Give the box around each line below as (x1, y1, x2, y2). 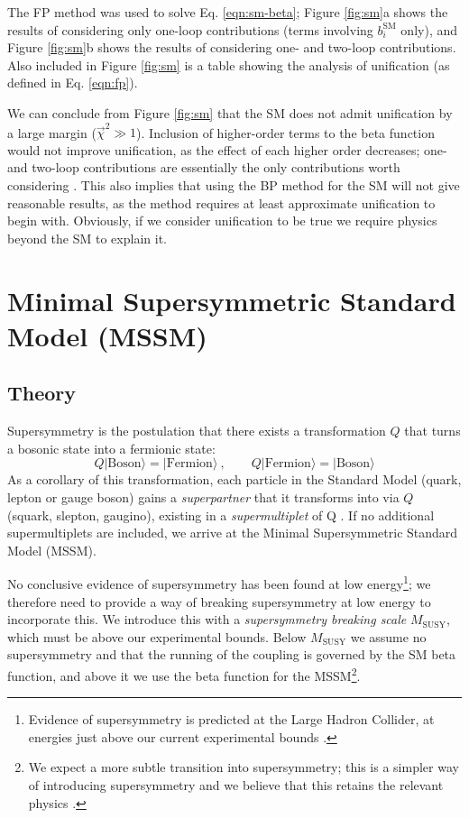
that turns (404, 421, 461, 440)
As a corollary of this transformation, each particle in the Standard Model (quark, (7, 470, 462, 489)
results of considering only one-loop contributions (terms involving (7, 20, 373, 39)
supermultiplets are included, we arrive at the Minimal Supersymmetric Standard (7, 523, 458, 542)
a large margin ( (7, 123, 97, 142)
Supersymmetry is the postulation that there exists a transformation (7, 421, 386, 440)
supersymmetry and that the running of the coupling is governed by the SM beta (7, 645, 456, 664)
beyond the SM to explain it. (7, 228, 167, 247)
